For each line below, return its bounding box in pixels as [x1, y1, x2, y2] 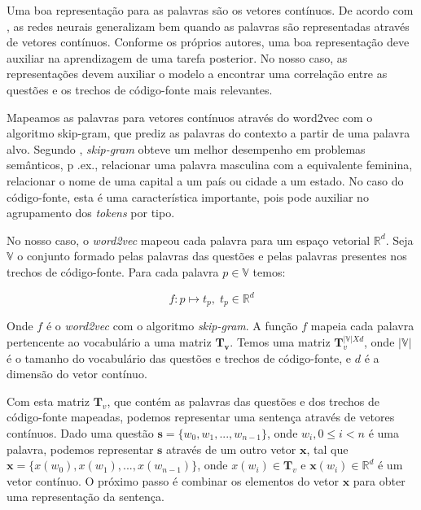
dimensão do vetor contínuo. [7, 365, 147, 382]
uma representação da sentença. [7, 488, 164, 505]
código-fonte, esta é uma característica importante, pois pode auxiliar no [7, 188, 369, 205]
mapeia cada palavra [310, 317, 414, 334]
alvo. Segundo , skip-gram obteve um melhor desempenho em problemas [7, 140, 366, 157]
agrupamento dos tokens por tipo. [7, 204, 175, 221]
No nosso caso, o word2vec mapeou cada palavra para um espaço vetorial [7, 231, 371, 248]
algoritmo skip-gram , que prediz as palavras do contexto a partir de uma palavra [7, 124, 410, 142]
